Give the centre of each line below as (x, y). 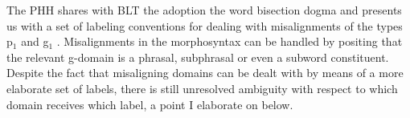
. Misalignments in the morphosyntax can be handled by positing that (230, 41)
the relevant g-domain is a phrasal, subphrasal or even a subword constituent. (198, 57)
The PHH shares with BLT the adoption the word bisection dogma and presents (204, 10)
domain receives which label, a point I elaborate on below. (150, 104)
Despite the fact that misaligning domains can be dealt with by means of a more (205, 73)
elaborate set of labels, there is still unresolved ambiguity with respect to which (202, 88)
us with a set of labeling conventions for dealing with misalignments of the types (205, 25)
